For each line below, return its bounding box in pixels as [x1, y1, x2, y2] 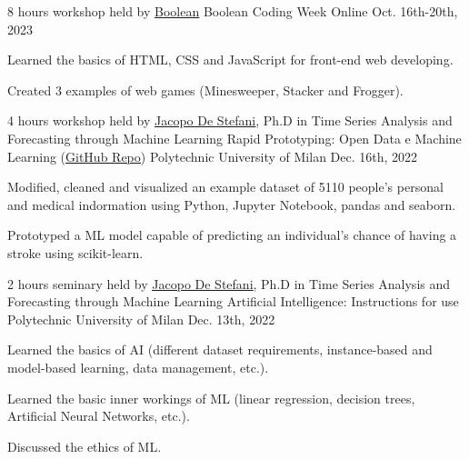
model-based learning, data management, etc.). [7, 357, 269, 376]
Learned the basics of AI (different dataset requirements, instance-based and [7, 340, 433, 359]
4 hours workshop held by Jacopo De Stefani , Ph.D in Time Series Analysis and [7, 111, 453, 130]
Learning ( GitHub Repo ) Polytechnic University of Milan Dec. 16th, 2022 [7, 146, 418, 165]
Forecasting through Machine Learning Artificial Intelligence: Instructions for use [7, 292, 459, 311]
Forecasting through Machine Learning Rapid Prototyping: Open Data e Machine [7, 128, 462, 147]
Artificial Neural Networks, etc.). [7, 406, 190, 425]
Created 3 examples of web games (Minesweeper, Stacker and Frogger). [7, 80, 404, 99]
